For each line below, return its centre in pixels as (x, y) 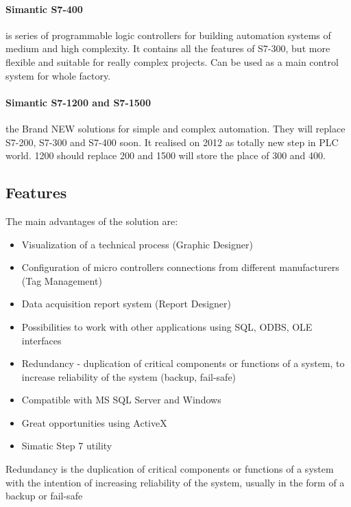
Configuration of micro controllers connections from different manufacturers (180, 267)
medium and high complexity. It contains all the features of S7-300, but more (168, 48)
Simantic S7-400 (44, 9)
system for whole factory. (58, 75)
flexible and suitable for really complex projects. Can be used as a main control (172, 61)
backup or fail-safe (44, 496)
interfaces (41, 340)
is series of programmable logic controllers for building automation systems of (168, 35)
